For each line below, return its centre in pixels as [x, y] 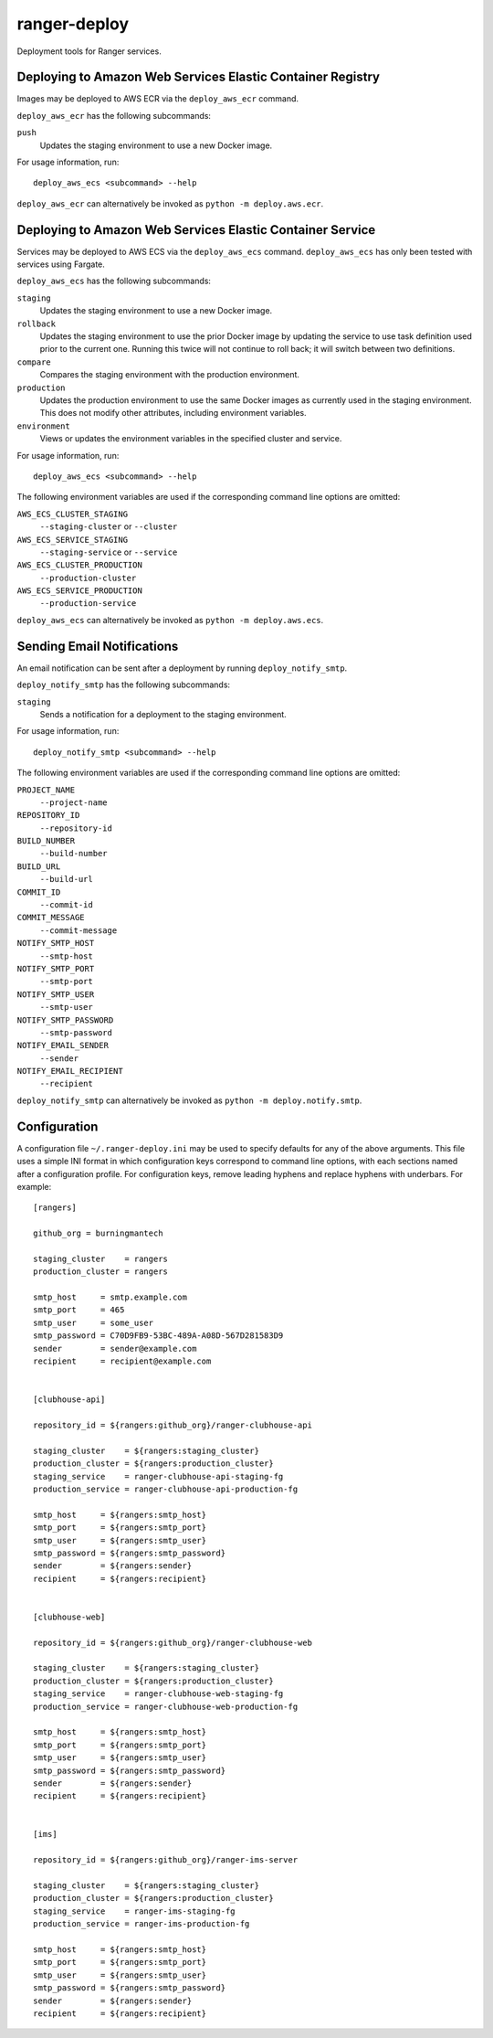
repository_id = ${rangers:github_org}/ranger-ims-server [166, 1860]
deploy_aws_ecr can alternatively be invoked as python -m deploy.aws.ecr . [170, 203]
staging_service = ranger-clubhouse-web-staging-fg [158, 1694]
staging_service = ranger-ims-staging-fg [135, 1911]
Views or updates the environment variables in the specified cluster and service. [191, 439]
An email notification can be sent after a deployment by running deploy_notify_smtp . [182, 668]
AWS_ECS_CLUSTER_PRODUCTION [80, 565]
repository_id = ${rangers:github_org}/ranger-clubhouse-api [173, 1425]
